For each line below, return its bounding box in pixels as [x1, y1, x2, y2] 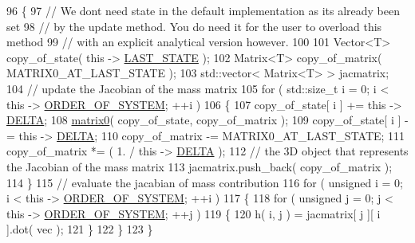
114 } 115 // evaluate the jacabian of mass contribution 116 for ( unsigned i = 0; [6, 174, 403, 190]
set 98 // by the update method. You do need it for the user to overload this [6, 18, 382, 34]
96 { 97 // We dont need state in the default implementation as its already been [6, 2, 400, 18]
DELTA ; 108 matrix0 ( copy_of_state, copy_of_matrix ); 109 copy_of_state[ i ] [6, 112, 401, 128]
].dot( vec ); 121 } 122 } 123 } [6, 221, 153, 237]
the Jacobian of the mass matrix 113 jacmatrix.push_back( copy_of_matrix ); [6, 158, 393, 174]
